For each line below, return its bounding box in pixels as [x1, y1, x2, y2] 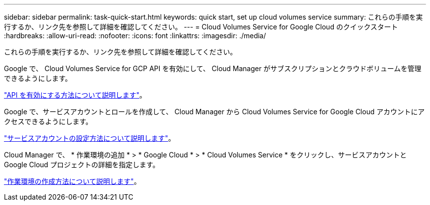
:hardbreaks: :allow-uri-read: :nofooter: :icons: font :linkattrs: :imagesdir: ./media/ [4, 31, 266, 40]
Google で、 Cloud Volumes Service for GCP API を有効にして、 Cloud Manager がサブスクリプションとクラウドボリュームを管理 [4, 64, 422, 73]
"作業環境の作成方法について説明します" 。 [4, 177, 141, 185]
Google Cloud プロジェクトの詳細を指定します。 [4, 160, 160, 169]
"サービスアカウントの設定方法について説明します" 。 [4, 134, 175, 142]
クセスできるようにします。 [4, 117, 93, 126]
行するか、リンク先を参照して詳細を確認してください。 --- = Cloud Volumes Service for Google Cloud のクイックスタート [4, 23, 398, 31]
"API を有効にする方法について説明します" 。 [4, 91, 146, 99]
